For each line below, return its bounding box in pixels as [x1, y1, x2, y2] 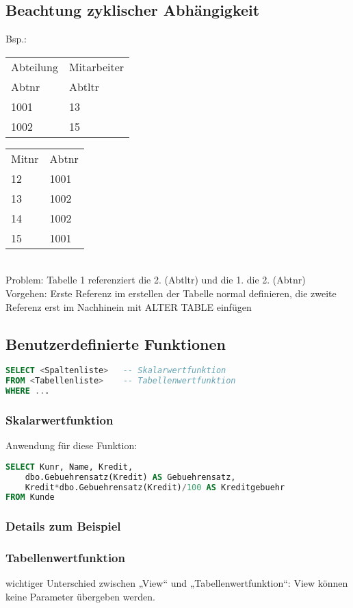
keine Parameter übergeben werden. [5, 589, 155, 603]
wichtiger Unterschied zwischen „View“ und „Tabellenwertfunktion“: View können [5, 576, 348, 590]
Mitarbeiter [68, 58, 125, 75]
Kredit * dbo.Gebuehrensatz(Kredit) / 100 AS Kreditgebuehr [25, 482, 285, 492]
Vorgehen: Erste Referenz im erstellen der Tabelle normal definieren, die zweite [5, 286, 337, 300]
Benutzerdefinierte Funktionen [5, 333, 226, 354]
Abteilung [11, 58, 58, 75]
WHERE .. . [5, 386, 50, 396]
